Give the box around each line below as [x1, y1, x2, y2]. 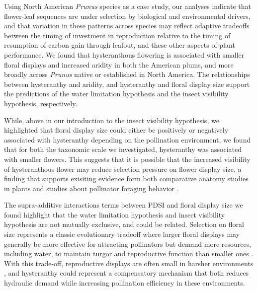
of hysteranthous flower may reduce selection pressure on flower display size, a [4, 163, 242, 174]
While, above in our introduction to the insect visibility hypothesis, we [4, 115, 219, 125]
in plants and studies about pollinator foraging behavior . [4, 183, 179, 193]
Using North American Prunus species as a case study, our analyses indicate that [4, 1, 252, 11]
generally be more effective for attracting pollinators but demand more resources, [4, 238, 252, 249]
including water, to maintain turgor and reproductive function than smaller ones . [4, 248, 254, 259]
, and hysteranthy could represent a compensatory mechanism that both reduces [4, 268, 249, 278]
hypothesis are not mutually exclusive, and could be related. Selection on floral [4, 219, 244, 229]
